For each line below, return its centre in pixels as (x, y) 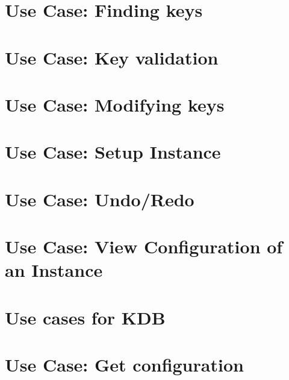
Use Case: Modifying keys (115, 104)
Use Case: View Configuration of (144, 246)
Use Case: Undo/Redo (100, 199)
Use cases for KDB (85, 317)
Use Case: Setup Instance (113, 152)
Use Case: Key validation (112, 57)
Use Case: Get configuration (124, 364)
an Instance (54, 270)
